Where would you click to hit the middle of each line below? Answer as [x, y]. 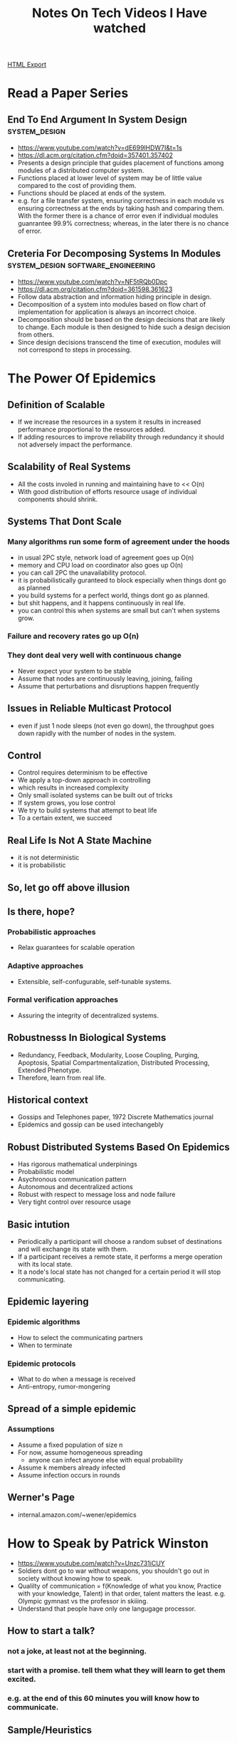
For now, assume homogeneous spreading [80, 1452]
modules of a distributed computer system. [81, 171]
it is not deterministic [48, 858]
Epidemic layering [48, 1302]
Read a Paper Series [68, 93]
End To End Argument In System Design [97, 119]
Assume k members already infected [72, 1467]
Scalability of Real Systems [69, 467]
